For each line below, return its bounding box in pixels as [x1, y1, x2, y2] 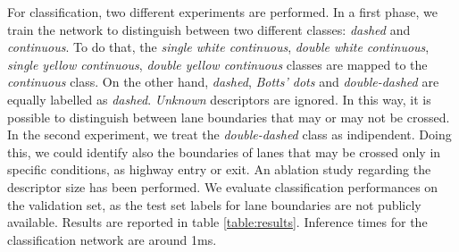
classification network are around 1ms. [7, 230, 217, 248]
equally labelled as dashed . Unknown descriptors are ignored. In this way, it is [7, 89, 431, 108]
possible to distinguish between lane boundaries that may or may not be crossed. [7, 107, 450, 126]
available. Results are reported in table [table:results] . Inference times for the [7, 213, 428, 231]
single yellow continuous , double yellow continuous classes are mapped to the [7, 55, 428, 73]
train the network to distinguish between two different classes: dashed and [7, 20, 411, 38]
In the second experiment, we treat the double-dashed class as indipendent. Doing [7, 125, 452, 144]
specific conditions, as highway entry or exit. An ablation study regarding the [7, 160, 431, 179]
